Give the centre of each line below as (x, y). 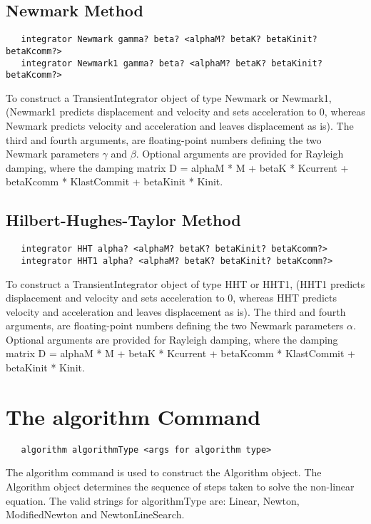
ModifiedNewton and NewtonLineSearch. (95, 514)
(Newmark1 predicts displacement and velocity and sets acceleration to (161, 112)
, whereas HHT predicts (285, 298)
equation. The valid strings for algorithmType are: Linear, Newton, (153, 500)
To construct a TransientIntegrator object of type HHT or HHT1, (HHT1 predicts (185, 283)
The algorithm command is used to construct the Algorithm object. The (164, 472)
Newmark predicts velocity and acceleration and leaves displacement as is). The (180, 126)
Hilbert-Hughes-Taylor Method (123, 220)
